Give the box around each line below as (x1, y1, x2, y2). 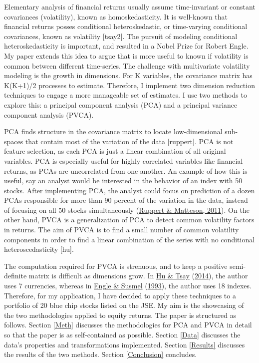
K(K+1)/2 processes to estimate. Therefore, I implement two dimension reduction (4, 80, 255, 90)
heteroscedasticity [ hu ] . (4, 244, 74, 254)
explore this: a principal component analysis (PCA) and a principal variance (4, 99, 238, 110)
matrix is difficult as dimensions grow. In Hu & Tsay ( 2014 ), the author (28, 270, 248, 281)
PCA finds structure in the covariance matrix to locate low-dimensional (4, 126, 223, 137)
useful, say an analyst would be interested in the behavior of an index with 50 (4, 175, 243, 186)
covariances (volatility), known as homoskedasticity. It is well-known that (4, 11, 228, 22)
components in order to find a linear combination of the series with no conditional (4, 234, 255, 244)
